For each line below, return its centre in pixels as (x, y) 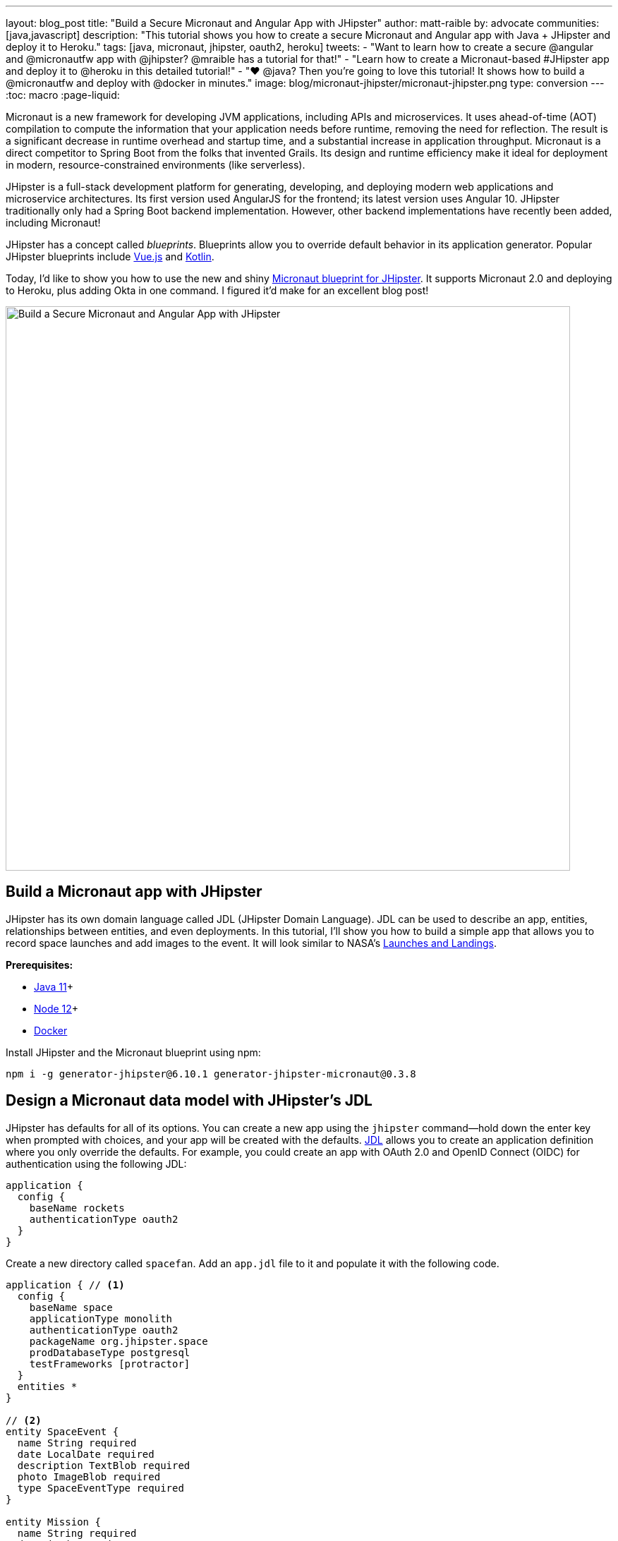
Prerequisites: (40, 965)
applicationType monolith (101, 1318)
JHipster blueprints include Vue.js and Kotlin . (110, 256)
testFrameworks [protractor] (110, 1364)
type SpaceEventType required (101, 1488)
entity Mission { (53, 1522)
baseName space (71, 1307)
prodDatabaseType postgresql (110, 1352)
